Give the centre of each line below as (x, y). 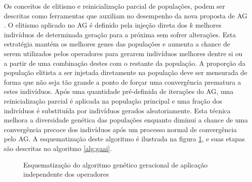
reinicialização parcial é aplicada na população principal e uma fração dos (113, 100)
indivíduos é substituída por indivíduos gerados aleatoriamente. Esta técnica (117, 110)
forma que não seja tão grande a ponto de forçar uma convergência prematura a (123, 82)
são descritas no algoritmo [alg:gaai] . (58, 148)
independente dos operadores (66, 174)
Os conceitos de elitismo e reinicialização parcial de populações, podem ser (115, 6)
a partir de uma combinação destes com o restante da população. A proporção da (125, 63)
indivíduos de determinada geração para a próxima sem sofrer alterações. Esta (120, 34)
